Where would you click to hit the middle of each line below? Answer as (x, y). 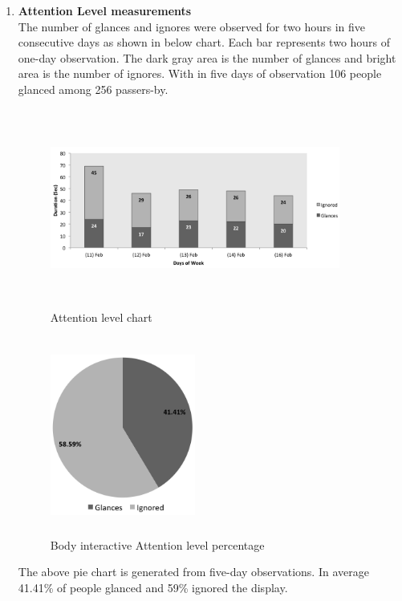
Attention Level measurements (105, 10)
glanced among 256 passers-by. (93, 89)
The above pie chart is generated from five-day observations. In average (193, 572)
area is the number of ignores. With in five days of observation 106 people (200, 73)
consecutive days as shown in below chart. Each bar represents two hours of (204, 42)
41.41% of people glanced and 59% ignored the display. (153, 587)
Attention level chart (101, 317)
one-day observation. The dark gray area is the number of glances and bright (207, 57)
